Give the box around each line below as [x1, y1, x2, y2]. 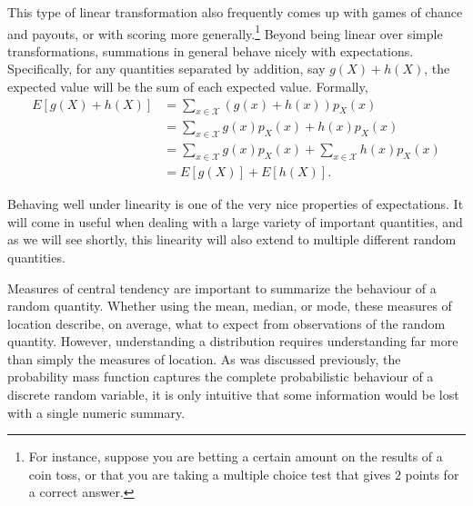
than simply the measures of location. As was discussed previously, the [7, 349, 401, 368]
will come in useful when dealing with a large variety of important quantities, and [7, 212, 463, 231]
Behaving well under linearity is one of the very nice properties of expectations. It [7, 194, 464, 213]
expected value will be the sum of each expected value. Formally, [7, 77, 368, 96]
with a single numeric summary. [7, 402, 186, 422]
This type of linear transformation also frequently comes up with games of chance [7, 3, 463, 21]
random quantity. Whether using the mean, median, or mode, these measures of [7, 296, 452, 315]
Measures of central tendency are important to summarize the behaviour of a [7, 278, 437, 297]
